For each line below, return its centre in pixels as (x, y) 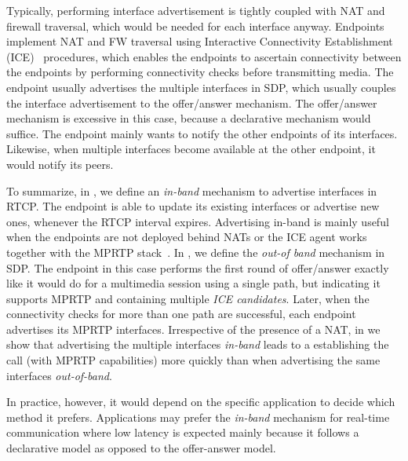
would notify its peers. (60, 164)
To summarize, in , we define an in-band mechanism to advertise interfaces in (192, 190)
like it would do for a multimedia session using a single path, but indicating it (193, 283)
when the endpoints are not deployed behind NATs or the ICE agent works (187, 237)
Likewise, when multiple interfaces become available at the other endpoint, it (191, 149)
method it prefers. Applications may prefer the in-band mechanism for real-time (198, 417)
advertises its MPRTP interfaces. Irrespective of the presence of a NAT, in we (193, 329)
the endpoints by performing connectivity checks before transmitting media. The (200, 72)
